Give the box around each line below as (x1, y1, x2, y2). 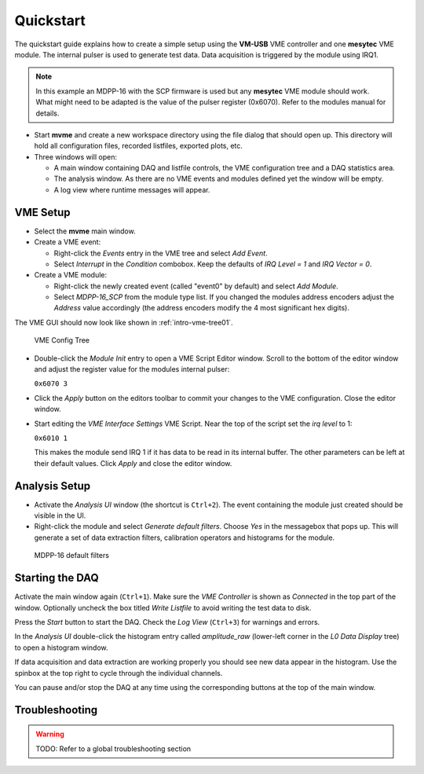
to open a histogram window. (14, 643, 109, 652)
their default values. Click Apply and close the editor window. (34, 458, 232, 468)
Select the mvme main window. (34, 226, 137, 236)
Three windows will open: (34, 152, 118, 161)
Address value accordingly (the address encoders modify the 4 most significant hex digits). (53, 303, 349, 313)
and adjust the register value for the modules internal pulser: (34, 365, 230, 374)
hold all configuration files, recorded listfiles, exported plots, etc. (34, 141, 243, 151)
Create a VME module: (34, 270, 108, 280)
